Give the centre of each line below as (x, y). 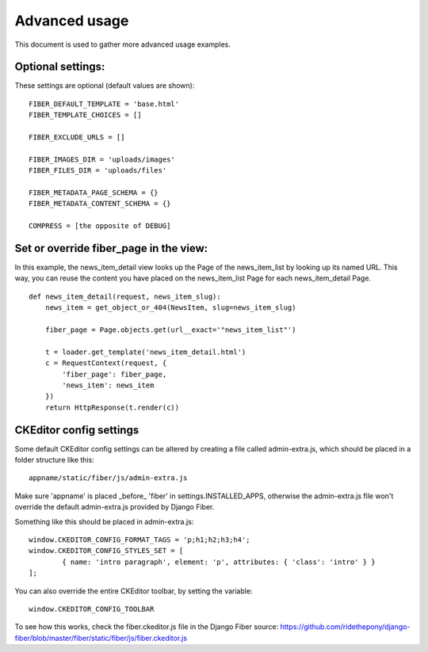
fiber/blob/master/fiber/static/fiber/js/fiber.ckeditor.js (101, 638)
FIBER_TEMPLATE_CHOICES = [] (85, 115)
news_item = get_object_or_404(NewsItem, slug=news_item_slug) (170, 308)
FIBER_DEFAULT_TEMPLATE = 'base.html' (104, 104)
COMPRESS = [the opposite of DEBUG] (100, 226)
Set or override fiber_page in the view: (111, 248)
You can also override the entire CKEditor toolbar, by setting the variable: (134, 591)
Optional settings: (60, 67)
